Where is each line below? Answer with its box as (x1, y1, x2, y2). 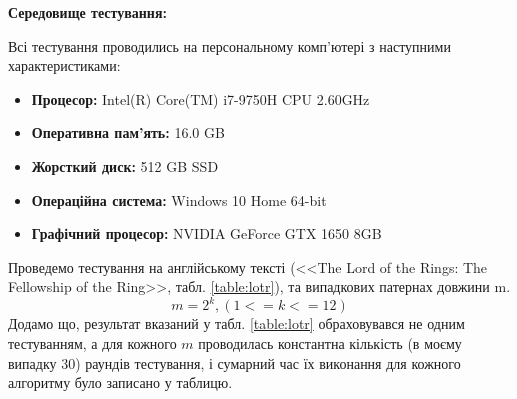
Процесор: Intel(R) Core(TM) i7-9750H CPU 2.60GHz (31, 88, 370, 109)
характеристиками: (8, 55, 121, 76)
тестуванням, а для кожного (8, 333, 177, 354)
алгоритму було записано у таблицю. (8, 372, 233, 393)
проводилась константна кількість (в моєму (198, 333, 462, 354)
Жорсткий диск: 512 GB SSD (31, 155, 219, 176)
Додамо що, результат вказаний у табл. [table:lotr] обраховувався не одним (8, 313, 465, 334)
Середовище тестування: (8, 2, 167, 22)
